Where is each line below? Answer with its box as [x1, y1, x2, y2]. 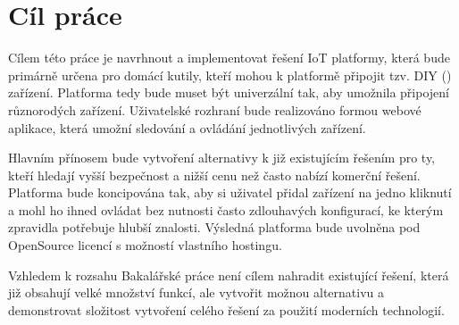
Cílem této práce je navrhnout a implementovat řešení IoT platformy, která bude [8, 48, 450, 67]
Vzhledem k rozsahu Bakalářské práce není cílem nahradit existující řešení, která [8, 265, 449, 284]
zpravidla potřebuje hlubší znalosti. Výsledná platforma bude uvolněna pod [8, 218, 421, 237]
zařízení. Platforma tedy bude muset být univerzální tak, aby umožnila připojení [8, 83, 449, 102]
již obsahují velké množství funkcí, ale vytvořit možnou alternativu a [8, 283, 385, 302]
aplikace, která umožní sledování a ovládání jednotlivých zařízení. [8, 118, 366, 137]
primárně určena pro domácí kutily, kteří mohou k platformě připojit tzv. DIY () [8, 65, 452, 84]
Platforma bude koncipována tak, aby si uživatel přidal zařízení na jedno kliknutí [8, 183, 452, 202]
